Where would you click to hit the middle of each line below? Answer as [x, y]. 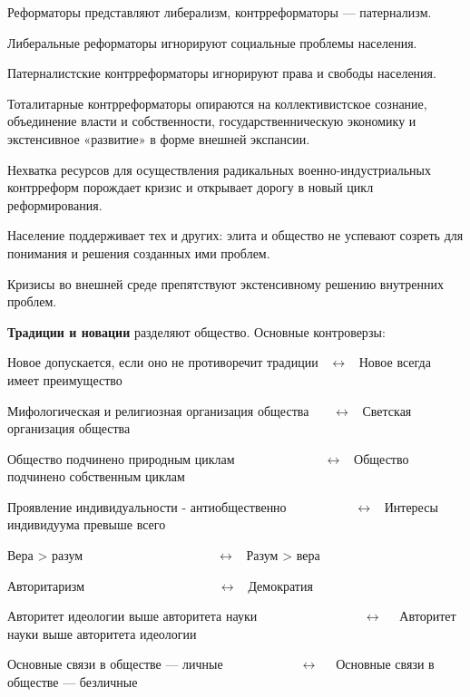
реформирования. [55, 204]
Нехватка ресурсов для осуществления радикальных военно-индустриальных [219, 169]
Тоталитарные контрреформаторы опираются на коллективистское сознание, [217, 103]
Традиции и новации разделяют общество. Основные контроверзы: [196, 331]
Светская [387, 410]
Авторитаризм [46, 585]
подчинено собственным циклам [96, 476]
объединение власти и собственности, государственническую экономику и [212, 121]
